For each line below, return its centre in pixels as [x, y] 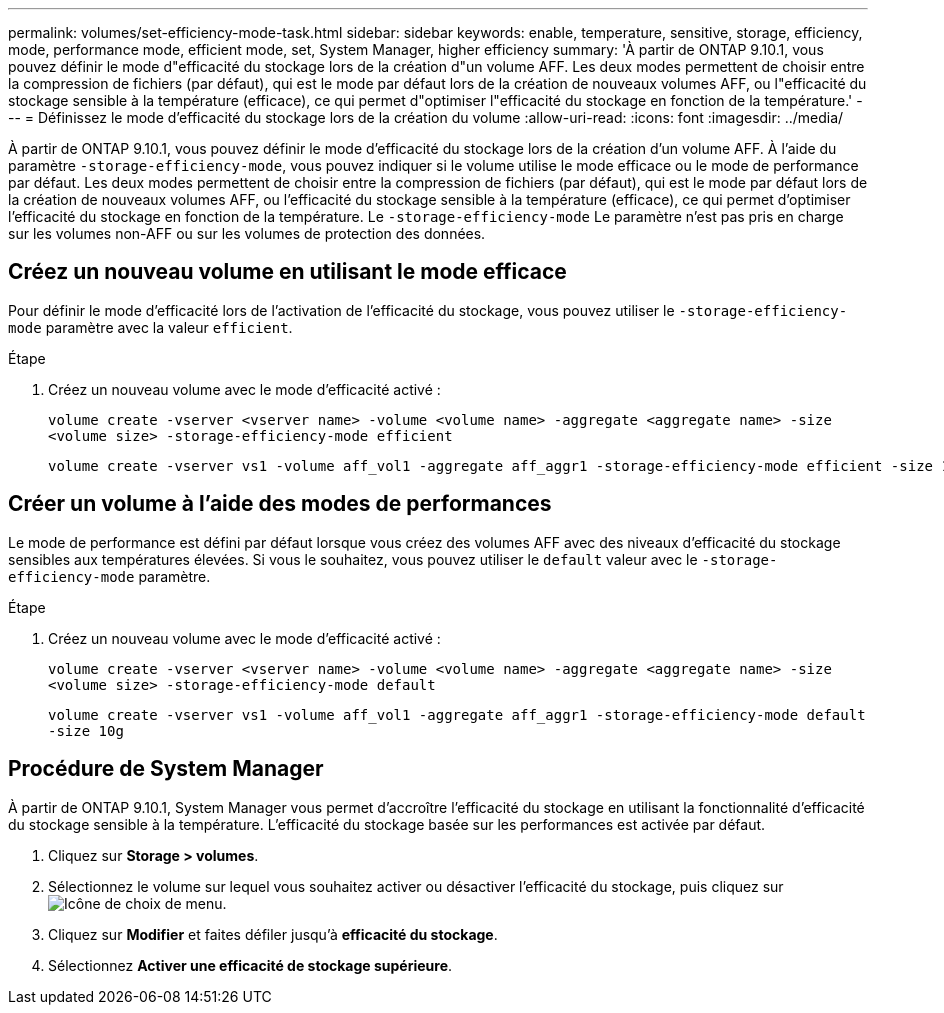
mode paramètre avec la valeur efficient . [150, 327]
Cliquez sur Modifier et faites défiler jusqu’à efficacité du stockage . [273, 934]
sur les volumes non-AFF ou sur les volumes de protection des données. [247, 233]
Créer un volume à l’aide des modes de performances [280, 504]
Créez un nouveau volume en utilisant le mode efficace [287, 272]
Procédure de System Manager [166, 769]
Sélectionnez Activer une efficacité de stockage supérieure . [250, 965]
